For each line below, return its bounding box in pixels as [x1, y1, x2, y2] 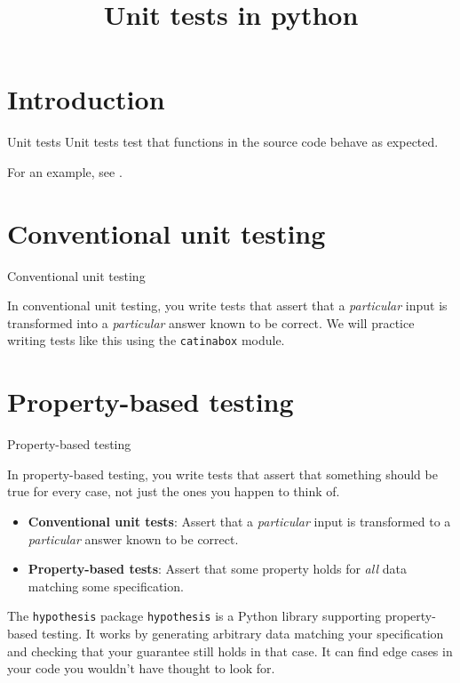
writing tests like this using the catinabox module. [7, 331, 285, 350]
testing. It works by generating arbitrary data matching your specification [41, 624, 444, 642]
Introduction [7, 81, 165, 117]
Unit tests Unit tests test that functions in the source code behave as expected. [7, 133, 439, 151]
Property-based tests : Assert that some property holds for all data [28, 559, 407, 578]
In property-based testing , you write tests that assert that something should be [7, 464, 438, 483]
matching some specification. [28, 576, 184, 595]
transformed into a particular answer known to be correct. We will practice [7, 313, 415, 332]
